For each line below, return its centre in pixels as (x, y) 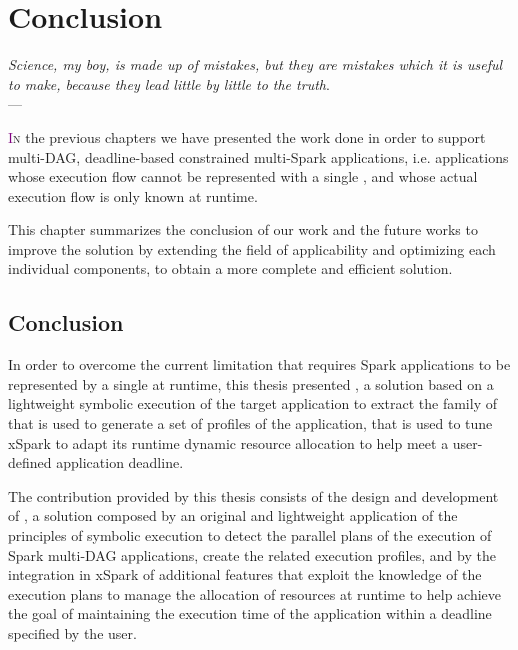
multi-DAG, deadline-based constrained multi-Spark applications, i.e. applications (258, 156)
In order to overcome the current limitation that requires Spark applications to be (259, 364)
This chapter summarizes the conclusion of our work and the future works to (243, 229)
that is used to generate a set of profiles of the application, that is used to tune (250, 423)
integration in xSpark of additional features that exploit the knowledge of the (245, 574)
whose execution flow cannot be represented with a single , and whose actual (243, 176)
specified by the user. (72, 632)
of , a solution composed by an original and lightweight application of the (233, 515)
